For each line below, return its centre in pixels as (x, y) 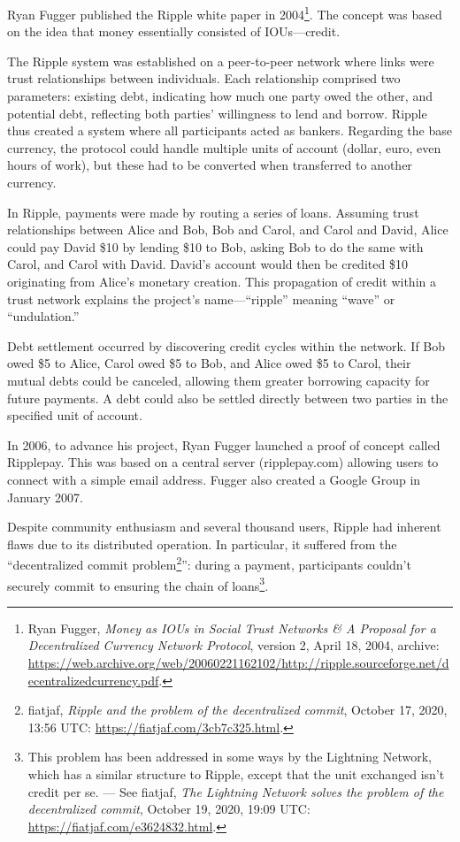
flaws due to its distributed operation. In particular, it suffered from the (202, 543)
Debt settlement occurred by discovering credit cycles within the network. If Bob (226, 345)
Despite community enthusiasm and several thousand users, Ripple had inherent (224, 527)
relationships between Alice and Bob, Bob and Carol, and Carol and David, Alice (228, 230)
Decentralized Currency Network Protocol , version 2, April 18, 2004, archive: (234, 645)
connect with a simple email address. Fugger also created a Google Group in (214, 479)
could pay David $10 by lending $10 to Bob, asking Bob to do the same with (215, 246)
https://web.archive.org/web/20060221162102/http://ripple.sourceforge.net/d (238, 662)
